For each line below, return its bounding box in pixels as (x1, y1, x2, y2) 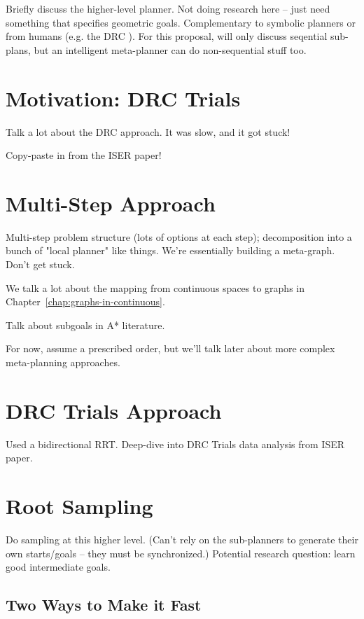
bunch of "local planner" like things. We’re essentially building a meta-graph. (6, 243, 335, 258)
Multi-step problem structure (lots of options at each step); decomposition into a (6, 229, 352, 244)
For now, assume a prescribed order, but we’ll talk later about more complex (6, 341, 335, 356)
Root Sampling (6, 492, 153, 520)
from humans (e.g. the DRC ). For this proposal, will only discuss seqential (6, 29, 328, 43)
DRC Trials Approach (6, 396, 222, 424)
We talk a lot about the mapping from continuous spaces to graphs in (6, 280, 305, 295)
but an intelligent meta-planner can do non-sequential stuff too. (34, 42, 307, 57)
